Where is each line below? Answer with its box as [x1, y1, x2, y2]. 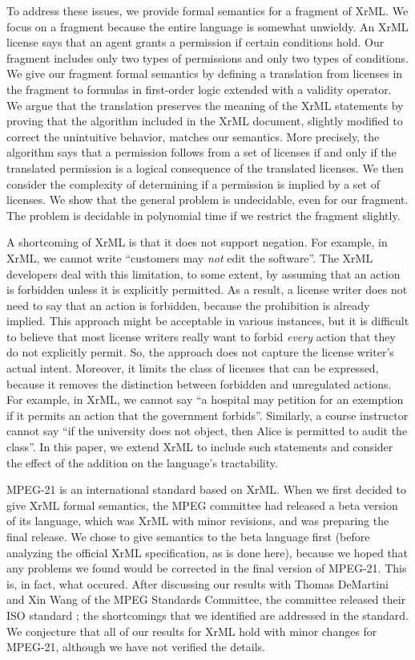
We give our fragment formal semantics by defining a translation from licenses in [6, 65, 403, 82]
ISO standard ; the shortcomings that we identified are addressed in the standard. [6, 606, 409, 623]
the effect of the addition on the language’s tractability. [6, 454, 278, 471]
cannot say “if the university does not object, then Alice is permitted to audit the [6, 422, 408, 439]
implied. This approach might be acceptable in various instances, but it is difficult [6, 312, 409, 329]
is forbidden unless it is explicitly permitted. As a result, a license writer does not [6, 281, 408, 298]
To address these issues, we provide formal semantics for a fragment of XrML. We [6, 2, 409, 18]
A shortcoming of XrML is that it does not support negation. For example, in [6, 234, 388, 251]
